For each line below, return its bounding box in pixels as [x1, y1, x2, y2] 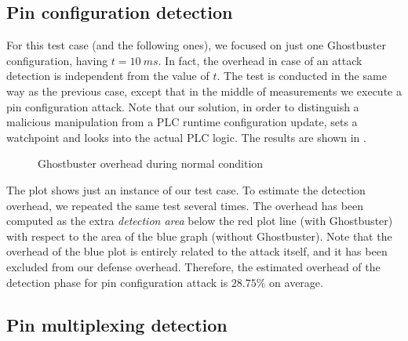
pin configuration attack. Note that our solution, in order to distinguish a [6, 98, 359, 114]
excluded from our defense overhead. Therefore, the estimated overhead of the [6, 258, 381, 274]
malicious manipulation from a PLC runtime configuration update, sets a [6, 114, 358, 130]
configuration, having [6, 52, 108, 68]
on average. [269, 274, 323, 290]
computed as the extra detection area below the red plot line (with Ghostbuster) [6, 212, 393, 229]
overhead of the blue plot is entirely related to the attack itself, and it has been [6, 243, 388, 259]
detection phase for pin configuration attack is [6, 274, 228, 290]
